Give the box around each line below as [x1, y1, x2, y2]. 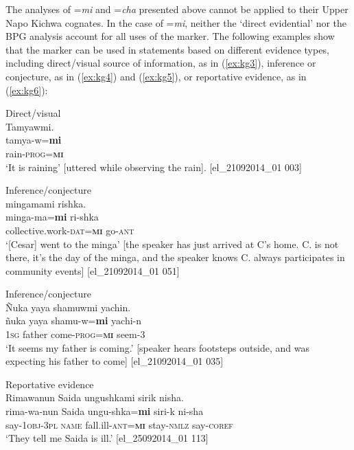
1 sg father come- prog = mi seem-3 [5, 327, 145, 341]
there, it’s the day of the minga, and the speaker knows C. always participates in [5, 250, 345, 265]
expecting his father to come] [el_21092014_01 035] [5, 354, 224, 368]
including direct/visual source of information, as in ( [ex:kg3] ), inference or [5, 56, 316, 70]
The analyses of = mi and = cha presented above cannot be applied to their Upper [5, 2, 349, 16]
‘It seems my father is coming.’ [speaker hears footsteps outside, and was [5, 340, 309, 355]
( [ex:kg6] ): [5, 82, 48, 97]
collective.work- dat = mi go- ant [5, 223, 134, 237]
